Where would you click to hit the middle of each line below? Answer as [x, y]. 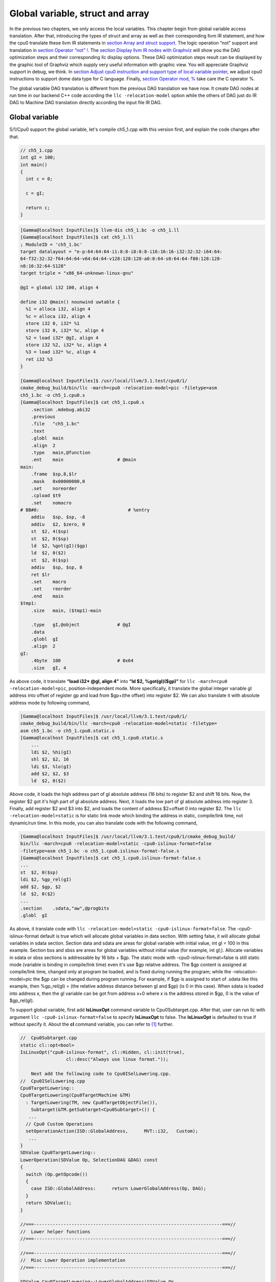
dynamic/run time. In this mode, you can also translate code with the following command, [103, 823]
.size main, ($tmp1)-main [66, 610]
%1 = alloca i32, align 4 [58, 309]
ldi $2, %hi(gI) [51, 752]
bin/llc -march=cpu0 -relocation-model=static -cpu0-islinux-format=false [116, 844]
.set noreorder [54, 488]
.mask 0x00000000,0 [58, 481]
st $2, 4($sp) [50, 532]
